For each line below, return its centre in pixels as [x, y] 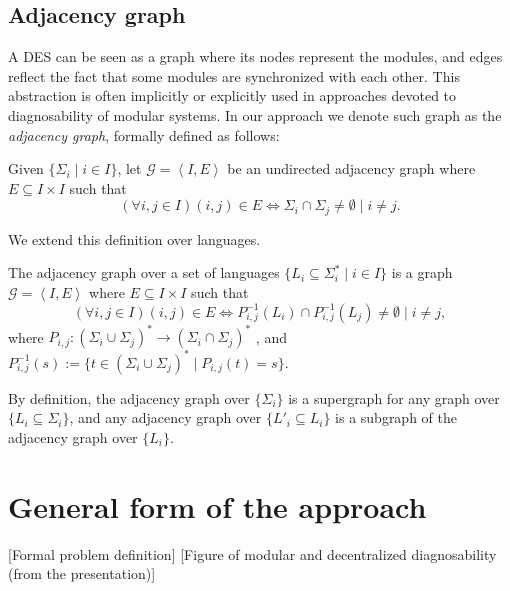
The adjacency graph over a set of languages [144, 272]
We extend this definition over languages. [134, 238]
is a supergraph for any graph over [394, 397]
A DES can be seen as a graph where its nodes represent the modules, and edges [255, 56]
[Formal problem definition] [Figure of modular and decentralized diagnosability [252, 553]
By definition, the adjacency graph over [129, 397]
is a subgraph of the [396, 417]
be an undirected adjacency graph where [351, 168]
